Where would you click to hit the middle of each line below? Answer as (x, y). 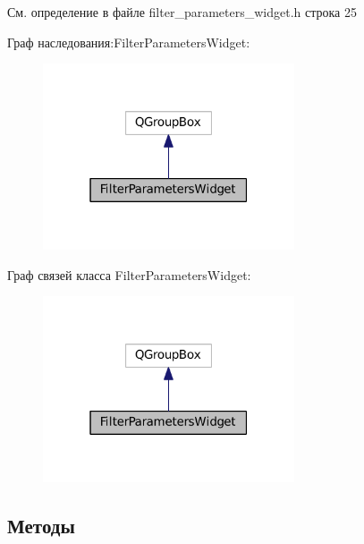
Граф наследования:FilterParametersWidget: (129, 42)
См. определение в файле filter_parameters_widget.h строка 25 (182, 12)
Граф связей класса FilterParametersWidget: (129, 274)
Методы (41, 525)
